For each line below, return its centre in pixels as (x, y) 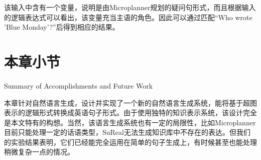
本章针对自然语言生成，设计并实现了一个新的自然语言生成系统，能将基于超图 (130, 102)
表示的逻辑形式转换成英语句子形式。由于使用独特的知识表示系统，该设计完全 (130, 112)
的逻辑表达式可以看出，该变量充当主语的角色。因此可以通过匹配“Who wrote (128, 17)
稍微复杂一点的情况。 (39, 152)
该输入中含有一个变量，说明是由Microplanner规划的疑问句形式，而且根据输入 (130, 7)
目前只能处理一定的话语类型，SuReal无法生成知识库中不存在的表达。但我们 (127, 132)
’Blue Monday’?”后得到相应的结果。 (62, 27)
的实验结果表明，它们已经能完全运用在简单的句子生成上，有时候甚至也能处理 (130, 142)
